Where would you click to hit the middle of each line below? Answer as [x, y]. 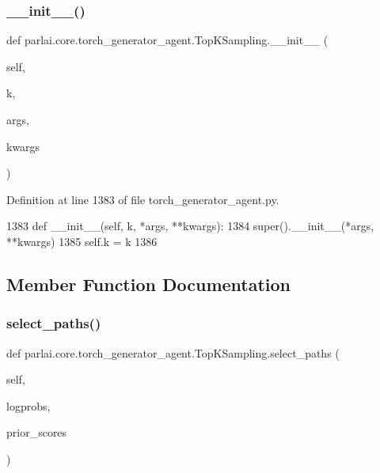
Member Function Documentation [149, 284]
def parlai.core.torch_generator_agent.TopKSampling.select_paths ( [173, 352]
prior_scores [37, 432]
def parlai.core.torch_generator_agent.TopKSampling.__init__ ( [167, 40]
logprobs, [28, 405]
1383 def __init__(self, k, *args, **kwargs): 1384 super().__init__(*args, [190, 226]
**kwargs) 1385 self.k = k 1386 [82, 241]
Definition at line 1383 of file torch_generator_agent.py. [143, 199]
